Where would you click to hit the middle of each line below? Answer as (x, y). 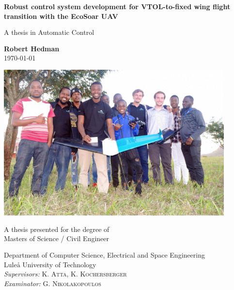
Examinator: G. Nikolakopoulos (53, 283)
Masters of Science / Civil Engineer (57, 238)
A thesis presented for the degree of (57, 229)
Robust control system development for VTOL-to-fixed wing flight (117, 6)
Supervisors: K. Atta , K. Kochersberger (65, 274)
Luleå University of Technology (50, 264)
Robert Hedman (32, 48)
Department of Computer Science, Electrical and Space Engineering (104, 254)
